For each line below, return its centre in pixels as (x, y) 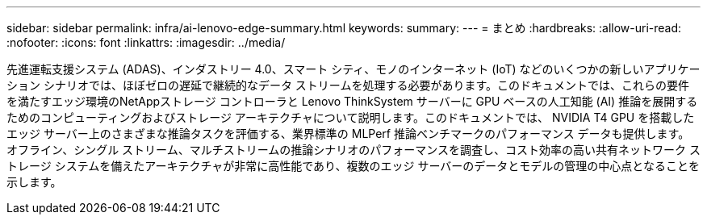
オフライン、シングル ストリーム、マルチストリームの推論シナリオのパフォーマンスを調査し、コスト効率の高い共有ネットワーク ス (353, 150)
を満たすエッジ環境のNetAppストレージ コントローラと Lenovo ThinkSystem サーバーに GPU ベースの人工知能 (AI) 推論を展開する (352, 101)
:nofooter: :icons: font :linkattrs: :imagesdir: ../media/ (146, 42)
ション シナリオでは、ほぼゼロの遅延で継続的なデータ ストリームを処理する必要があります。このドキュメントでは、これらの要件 (348, 85)
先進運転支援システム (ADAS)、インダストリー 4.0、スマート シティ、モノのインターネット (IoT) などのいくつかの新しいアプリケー (353, 69)
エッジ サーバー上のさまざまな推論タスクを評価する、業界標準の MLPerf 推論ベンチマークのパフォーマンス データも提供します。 (348, 133)
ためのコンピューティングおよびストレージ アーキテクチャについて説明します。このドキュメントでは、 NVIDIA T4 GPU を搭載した (351, 117)
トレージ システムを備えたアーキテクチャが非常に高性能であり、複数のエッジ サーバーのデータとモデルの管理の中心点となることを (353, 166)
